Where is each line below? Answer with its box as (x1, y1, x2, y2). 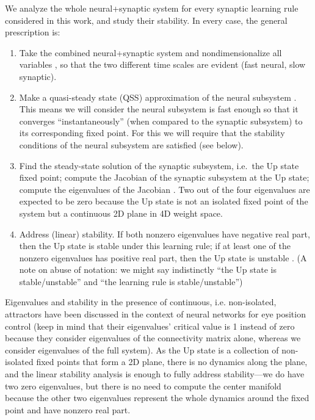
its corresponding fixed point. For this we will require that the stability (19, 126, 285, 139)
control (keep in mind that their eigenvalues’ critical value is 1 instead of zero (5, 319, 295, 332)
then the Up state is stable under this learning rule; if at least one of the (19, 239, 291, 252)
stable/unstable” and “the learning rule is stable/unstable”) (19, 275, 243, 288)
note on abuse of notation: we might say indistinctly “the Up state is (19, 263, 277, 276)
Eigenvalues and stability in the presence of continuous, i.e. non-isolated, (5, 295, 277, 308)
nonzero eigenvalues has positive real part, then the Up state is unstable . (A (19, 251, 307, 264)
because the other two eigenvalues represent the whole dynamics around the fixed (5, 391, 310, 404)
